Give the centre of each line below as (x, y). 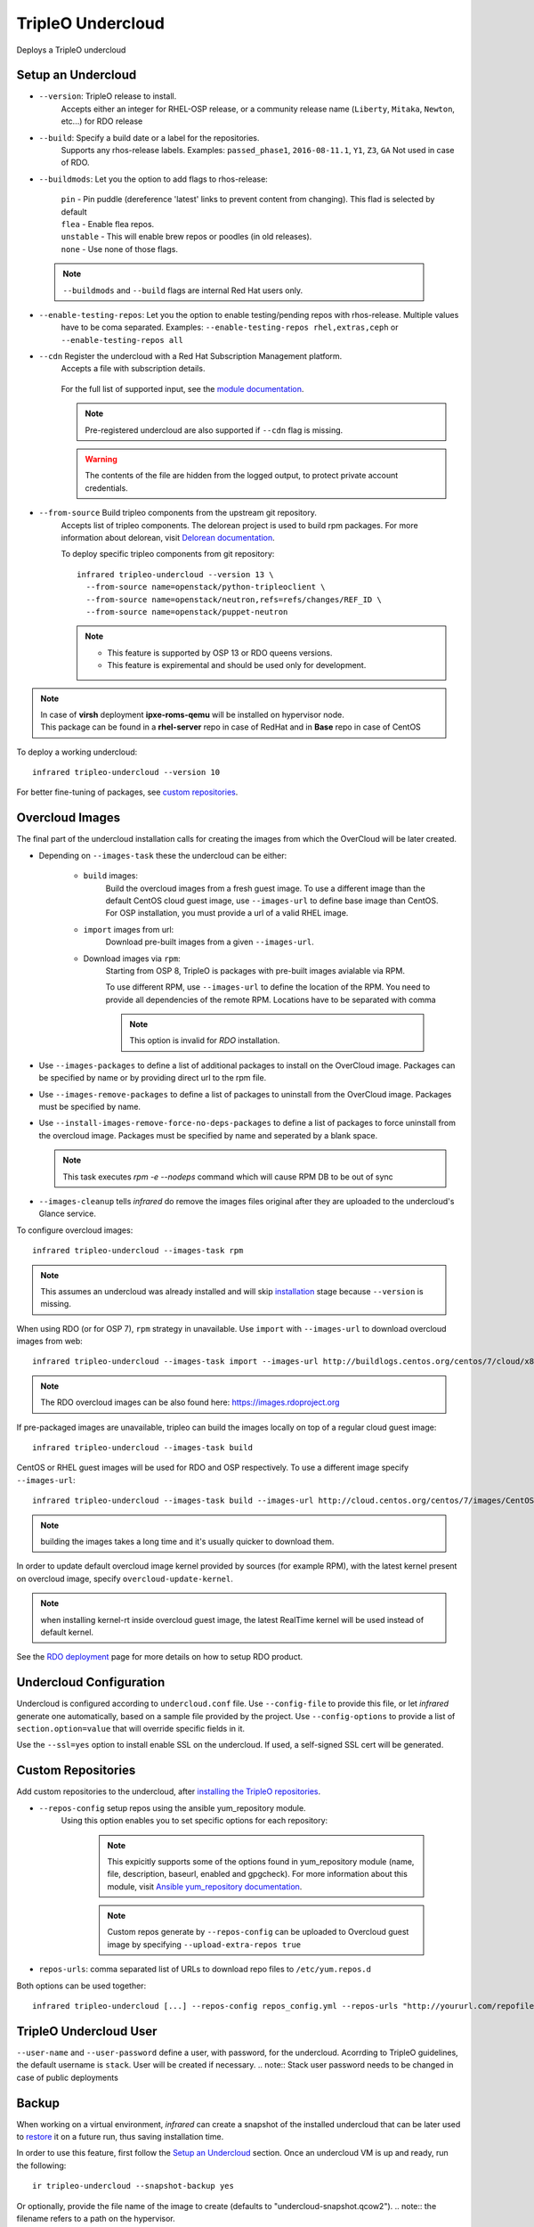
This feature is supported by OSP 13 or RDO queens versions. (220, 653)
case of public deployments (68, 2077)
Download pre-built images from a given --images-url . (210, 942)
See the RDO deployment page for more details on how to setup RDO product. (159, 1657)
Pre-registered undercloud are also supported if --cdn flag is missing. (214, 430)
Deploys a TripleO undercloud (71, 50)
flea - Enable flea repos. (108, 224)
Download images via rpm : (132, 959)
